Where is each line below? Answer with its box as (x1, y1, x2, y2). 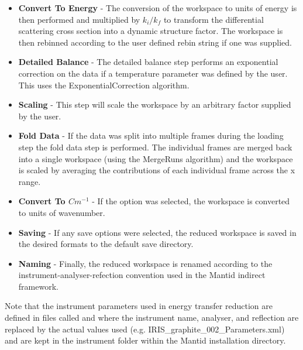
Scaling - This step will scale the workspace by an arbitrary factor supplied (18, 98, 291, 111)
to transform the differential (163, 13, 264, 25)
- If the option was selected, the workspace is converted (92, 195, 290, 207)
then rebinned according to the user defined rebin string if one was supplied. (18, 36, 292, 48)
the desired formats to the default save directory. (18, 238, 194, 250)
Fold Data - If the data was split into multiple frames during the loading (18, 129, 284, 142)
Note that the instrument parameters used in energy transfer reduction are (5, 300, 273, 312)
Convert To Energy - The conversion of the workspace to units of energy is (18, 2, 297, 13)
